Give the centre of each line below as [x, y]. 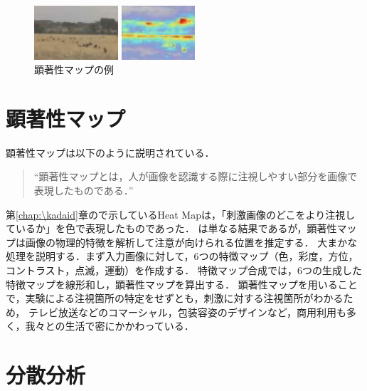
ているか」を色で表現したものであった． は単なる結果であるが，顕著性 [171, 228]
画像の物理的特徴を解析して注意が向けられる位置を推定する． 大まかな [191, 242]
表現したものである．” [84, 191]
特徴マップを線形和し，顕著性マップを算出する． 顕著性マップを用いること [182, 284]
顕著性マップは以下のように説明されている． [110, 152]
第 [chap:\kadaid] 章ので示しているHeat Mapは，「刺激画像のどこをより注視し [181, 214]
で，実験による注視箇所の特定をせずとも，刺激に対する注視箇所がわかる [175, 298]
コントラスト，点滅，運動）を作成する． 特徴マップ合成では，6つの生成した [184, 270]
